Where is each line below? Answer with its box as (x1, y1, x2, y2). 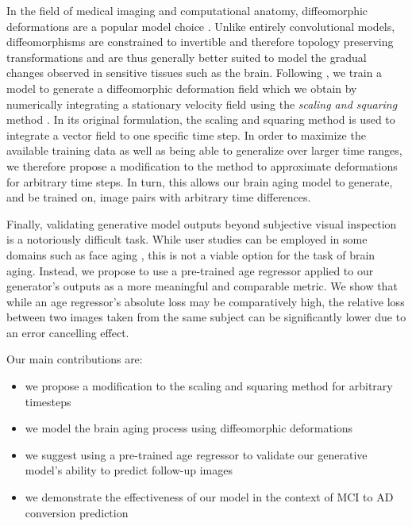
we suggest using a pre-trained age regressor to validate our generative (25, 446, 368, 463)
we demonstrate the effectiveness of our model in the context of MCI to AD (25, 489, 394, 505)
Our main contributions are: (6, 351, 143, 367)
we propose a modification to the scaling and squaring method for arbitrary (25, 378, 393, 394)
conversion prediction (25, 504, 129, 520)
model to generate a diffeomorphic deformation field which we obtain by (6, 79, 357, 96)
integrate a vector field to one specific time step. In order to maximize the (6, 126, 366, 143)
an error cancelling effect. (6, 324, 129, 340)
